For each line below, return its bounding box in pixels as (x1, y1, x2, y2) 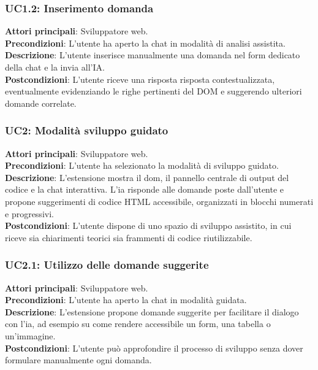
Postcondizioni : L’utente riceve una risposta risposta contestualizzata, (5, 72, 275, 85)
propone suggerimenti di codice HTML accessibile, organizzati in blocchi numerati (5, 195, 314, 207)
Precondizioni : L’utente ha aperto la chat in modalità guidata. (5, 293, 247, 306)
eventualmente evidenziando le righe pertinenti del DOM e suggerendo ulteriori (5, 85, 302, 98)
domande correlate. (5, 96, 77, 109)
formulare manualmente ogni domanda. (5, 353, 152, 366)
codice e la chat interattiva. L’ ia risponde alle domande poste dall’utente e (5, 183, 284, 196)
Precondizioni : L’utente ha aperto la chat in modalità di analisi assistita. (5, 36, 286, 49)
